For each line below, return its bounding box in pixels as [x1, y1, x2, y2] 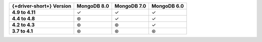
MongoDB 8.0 [77, 3, 109, 9]
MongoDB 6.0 [151, 3, 184, 9]
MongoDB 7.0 [114, 3, 147, 9]
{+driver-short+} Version [12, 3, 71, 9]
